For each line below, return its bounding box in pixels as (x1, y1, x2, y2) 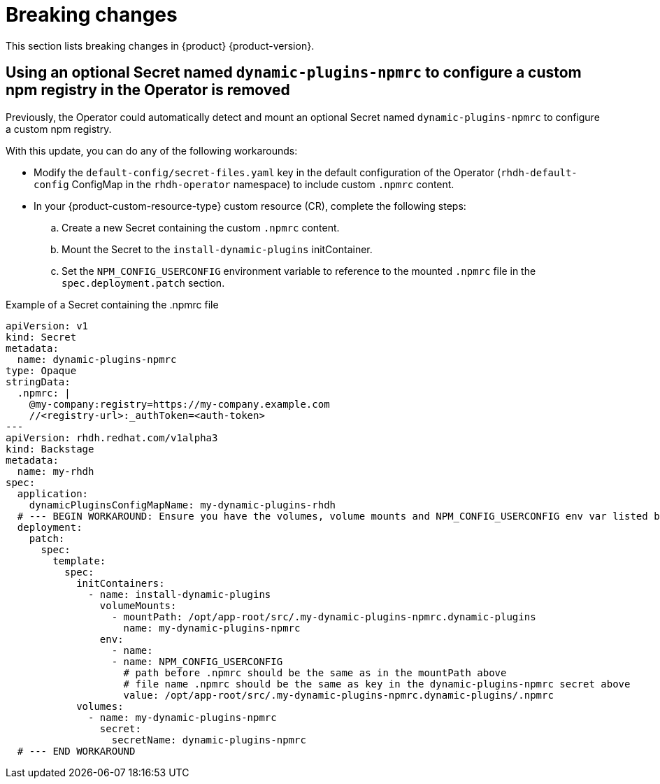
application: (17, 487, 89, 499)
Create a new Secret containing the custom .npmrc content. (62, 221, 340, 234)
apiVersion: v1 (6, 320, 89, 332)
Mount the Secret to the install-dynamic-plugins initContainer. (62, 243, 373, 255)
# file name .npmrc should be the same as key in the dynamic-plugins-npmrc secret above (123, 678, 631, 690)
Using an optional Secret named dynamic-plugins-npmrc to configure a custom (6, 64, 582, 82)
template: (52, 555, 106, 566)
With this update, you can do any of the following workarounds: (6, 144, 298, 157)
